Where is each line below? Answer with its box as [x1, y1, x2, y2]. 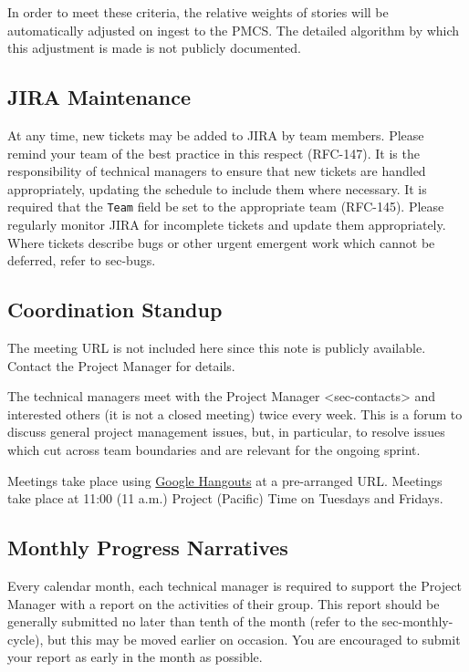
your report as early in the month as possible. [7, 647, 263, 667]
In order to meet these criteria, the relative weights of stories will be [7, 3, 389, 21]
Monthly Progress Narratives [7, 533, 288, 562]
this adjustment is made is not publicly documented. [7, 38, 301, 57]
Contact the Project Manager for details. [7, 356, 235, 375]
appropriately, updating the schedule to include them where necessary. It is [7, 179, 427, 198]
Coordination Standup [7, 295, 223, 324]
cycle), [7, 629, 44, 648]
